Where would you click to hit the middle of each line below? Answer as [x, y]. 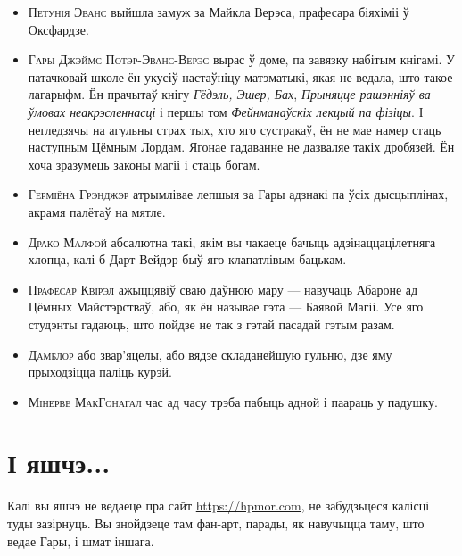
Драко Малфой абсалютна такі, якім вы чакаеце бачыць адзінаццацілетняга [232, 241]
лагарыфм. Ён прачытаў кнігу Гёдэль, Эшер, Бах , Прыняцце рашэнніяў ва [229, 94]
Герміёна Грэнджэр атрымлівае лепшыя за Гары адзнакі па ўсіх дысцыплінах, [238, 194]
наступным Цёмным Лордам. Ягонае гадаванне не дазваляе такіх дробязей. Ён [241, 147]
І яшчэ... [59, 463]
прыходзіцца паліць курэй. [100, 372]
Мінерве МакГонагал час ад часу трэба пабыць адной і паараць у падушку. [233, 401]
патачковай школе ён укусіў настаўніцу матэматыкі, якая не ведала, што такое [240, 76]
